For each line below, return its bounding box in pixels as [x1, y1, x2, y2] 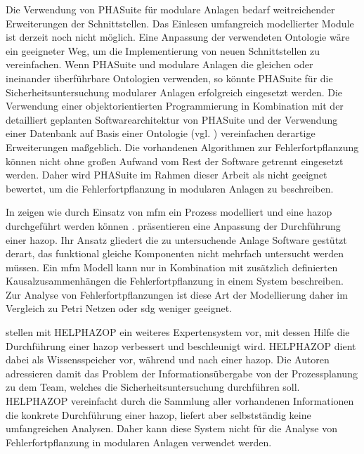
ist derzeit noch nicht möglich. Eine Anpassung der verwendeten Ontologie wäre [6, 30, 350, 44]
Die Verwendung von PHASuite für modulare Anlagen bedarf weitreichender [6, 2, 335, 16]
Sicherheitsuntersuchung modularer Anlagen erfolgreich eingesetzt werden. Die [6, 84, 343, 99]
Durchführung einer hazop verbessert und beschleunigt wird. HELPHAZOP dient [6, 338, 356, 353]
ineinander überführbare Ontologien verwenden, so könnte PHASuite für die [6, 70, 333, 85]
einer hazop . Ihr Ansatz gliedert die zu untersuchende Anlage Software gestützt [6, 232, 347, 247]
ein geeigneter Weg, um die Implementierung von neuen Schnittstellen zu [6, 43, 320, 58]
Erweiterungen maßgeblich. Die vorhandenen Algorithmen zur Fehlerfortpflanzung [6, 139, 359, 154]
